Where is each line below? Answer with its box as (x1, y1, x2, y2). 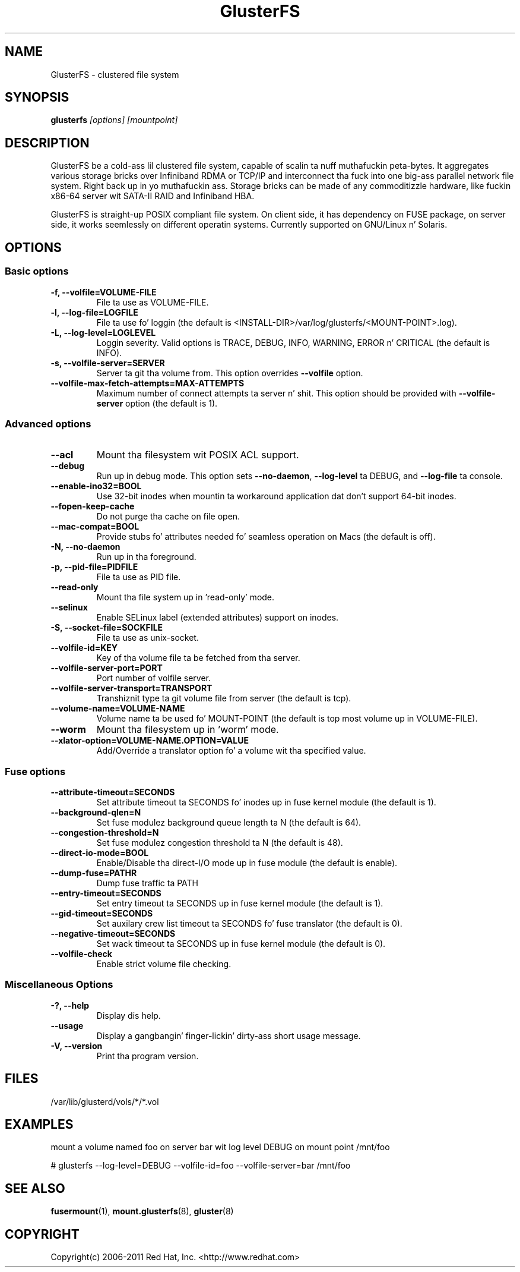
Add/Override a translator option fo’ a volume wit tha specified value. (96, 745, 366, 756)
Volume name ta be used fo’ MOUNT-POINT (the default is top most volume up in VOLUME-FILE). (96, 713, 478, 724)
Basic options (5, 265, 69, 278)
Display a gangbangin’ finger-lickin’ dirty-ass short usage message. (96, 1030, 361, 1041)
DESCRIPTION (5, 135, 90, 150)
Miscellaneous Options (5, 978, 113, 991)
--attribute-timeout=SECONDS (50, 787, 175, 797)
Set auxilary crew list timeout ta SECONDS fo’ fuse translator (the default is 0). (96, 918, 402, 928)
